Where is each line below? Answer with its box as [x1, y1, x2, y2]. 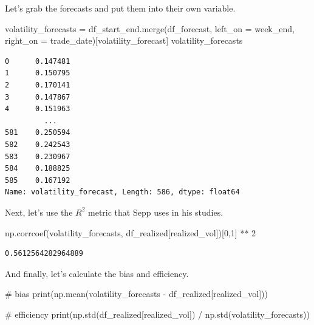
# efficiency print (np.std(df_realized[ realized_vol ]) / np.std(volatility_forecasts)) [5, 307, 310, 320]
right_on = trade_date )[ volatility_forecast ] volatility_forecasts [5, 34, 243, 47]
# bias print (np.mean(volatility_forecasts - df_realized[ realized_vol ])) [5, 287, 268, 300]
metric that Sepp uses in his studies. [88, 205, 224, 218]
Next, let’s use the [5, 205, 73, 218]
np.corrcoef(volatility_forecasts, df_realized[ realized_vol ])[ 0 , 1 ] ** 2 [5, 226, 256, 239]
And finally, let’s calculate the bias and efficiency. [5, 267, 189, 279]
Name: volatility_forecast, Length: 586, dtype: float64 [5, 188, 240, 197]
